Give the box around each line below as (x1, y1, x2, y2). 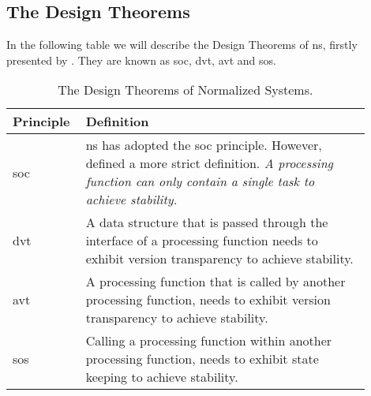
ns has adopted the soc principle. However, (85, 136, 322, 155)
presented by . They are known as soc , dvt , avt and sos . (6, 51, 276, 68)
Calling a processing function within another (85, 331, 332, 350)
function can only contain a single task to (85, 172, 315, 191)
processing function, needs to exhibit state (85, 349, 319, 368)
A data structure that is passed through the (85, 213, 328, 232)
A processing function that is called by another (85, 272, 346, 291)
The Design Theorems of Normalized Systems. (58, 80, 313, 99)
